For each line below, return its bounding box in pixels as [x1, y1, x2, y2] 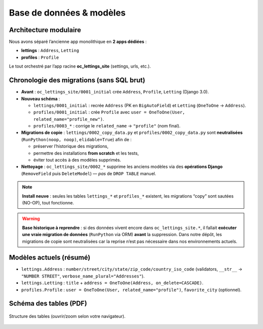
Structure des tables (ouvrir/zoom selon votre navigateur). [9, 313, 126, 319]
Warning [22, 216, 40, 221]
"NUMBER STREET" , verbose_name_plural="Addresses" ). [21, 273, 145, 279]
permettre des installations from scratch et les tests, [33, 150, 139, 156]
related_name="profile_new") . [33, 116, 104, 122]
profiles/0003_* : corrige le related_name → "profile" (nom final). [33, 123, 181, 129]
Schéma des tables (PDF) [9, 299, 87, 308]
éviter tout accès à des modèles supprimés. [33, 157, 121, 163]
